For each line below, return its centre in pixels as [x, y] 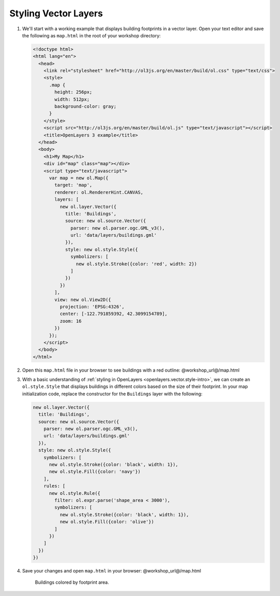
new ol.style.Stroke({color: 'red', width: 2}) [136, 264]
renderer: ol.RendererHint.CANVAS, [99, 192]
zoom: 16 [70, 321]
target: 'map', [73, 185]
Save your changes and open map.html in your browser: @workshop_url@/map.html [112, 571]
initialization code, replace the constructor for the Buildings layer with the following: [112, 394]
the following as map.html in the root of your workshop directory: [91, 35]
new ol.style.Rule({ [75, 493]
